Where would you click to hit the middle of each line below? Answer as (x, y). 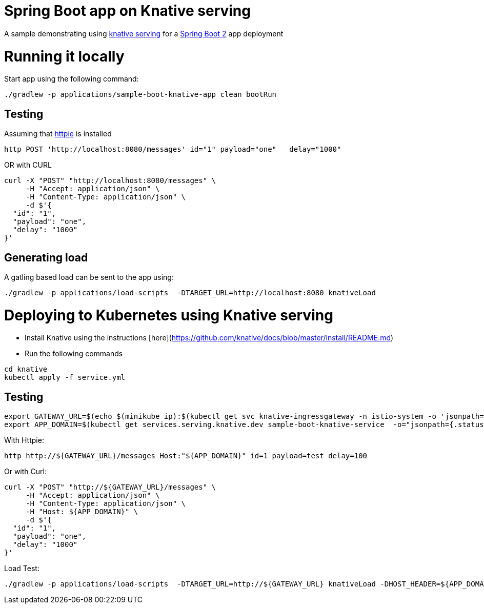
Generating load (46, 257)
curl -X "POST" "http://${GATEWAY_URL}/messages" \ (110, 487)
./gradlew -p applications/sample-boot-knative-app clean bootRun (140, 95)
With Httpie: (24, 440)
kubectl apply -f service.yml (65, 378)
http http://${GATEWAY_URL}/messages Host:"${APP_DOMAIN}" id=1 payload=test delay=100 (186, 456)
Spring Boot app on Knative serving (127, 11)
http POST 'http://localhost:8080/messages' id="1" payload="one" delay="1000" (173, 149)
